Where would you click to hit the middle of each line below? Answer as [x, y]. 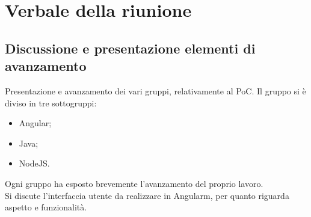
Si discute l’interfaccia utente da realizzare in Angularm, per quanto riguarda [147, 195]
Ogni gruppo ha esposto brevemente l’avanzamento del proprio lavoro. [134, 183]
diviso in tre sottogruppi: [51, 102]
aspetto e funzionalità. [46, 207]
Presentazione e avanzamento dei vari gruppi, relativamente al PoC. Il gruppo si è [155, 90]
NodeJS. [34, 163]
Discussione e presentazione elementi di [130, 48]
